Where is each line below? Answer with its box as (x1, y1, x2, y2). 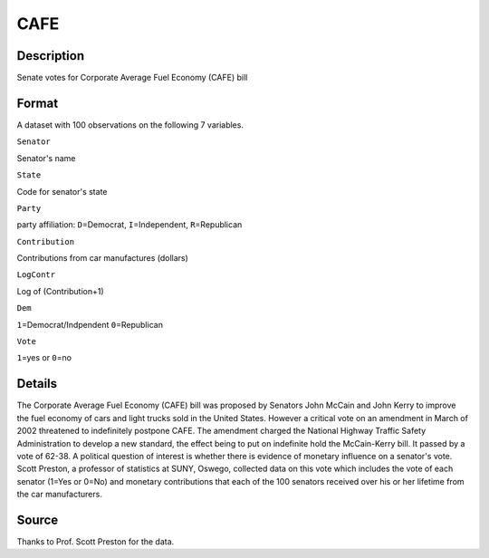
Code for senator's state (16, 186, 108, 197)
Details (16, 376, 58, 391)
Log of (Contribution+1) (16, 285, 104, 296)
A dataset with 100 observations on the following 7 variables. (16, 119, 244, 130)
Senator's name (16, 152, 76, 163)
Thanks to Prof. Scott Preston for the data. (16, 535, 175, 547)
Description (16, 48, 85, 63)
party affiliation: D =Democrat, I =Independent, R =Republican (16, 219, 243, 230)
